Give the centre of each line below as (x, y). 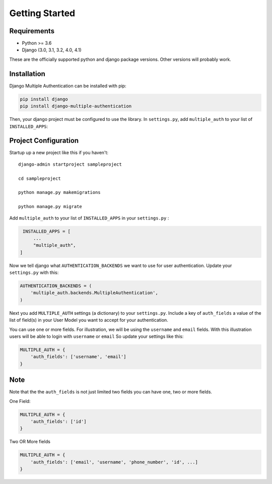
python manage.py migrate (50, 207)
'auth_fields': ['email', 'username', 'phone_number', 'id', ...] (114, 462)
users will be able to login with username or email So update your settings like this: (96, 336)
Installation (27, 74)
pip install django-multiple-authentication (76, 106)
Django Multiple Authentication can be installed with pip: (68, 86)
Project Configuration (44, 141)
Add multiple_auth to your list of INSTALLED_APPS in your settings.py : (89, 218)
